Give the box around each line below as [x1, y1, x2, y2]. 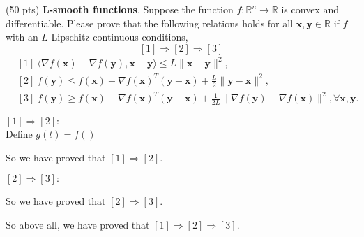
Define [6, 127, 33, 141]
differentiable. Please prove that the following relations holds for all [6, 15, 294, 30]
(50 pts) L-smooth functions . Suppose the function [6, 2, 234, 16]
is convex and [281, 2, 339, 16]
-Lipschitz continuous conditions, [47, 29, 188, 44]
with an [6, 29, 38, 44]
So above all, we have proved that [6, 217, 150, 231]
